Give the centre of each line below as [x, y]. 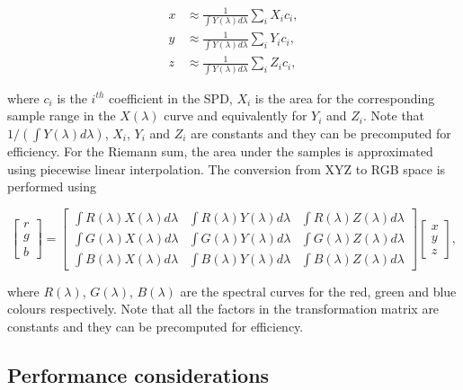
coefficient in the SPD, [171, 97]
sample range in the [62, 115]
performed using [52, 186]
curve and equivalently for [236, 115]
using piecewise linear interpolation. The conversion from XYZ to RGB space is [227, 168]
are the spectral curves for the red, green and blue [318, 291]
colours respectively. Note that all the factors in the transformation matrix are [223, 309]
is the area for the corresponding [345, 97]
